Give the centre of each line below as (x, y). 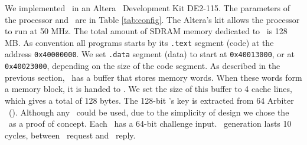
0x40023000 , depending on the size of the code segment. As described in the (143, 66)
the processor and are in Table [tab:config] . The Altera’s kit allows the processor (152, 19)
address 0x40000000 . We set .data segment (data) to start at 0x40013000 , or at (150, 54)
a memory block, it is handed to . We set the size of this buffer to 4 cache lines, (148, 89)
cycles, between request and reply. (70, 135)
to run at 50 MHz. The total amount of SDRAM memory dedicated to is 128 (146, 31)
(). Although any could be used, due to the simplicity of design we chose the (149, 112)
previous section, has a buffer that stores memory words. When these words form (153, 77)
